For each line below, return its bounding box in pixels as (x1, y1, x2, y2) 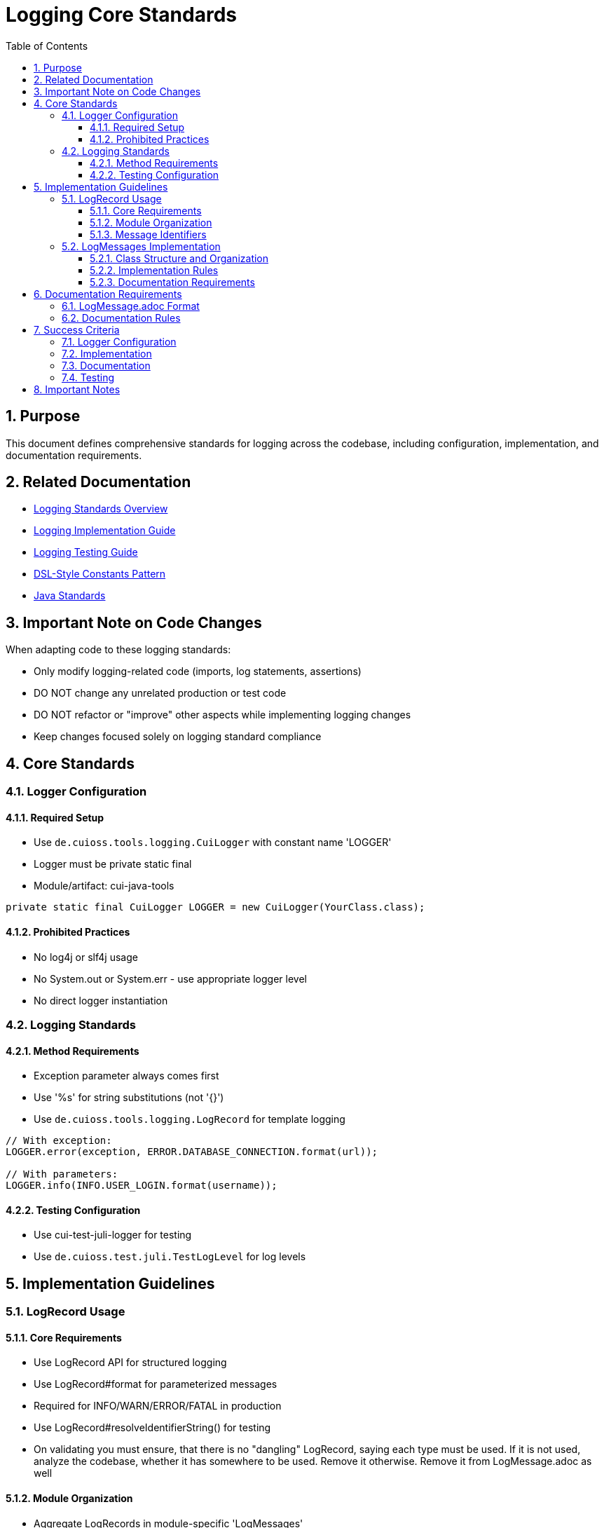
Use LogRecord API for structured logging (34, 1356, 227, 1369)
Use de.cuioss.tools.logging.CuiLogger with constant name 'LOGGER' (34, 836, 392, 849)
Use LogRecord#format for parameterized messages (34, 1378, 277, 1391)
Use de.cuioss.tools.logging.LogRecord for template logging (34, 1113, 345, 1126)
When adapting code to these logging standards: (6, 643, 231, 656)
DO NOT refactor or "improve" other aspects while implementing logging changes (34, 709, 411, 721)
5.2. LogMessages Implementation (62, 240, 221, 252)
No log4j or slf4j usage (34, 950, 138, 963)
